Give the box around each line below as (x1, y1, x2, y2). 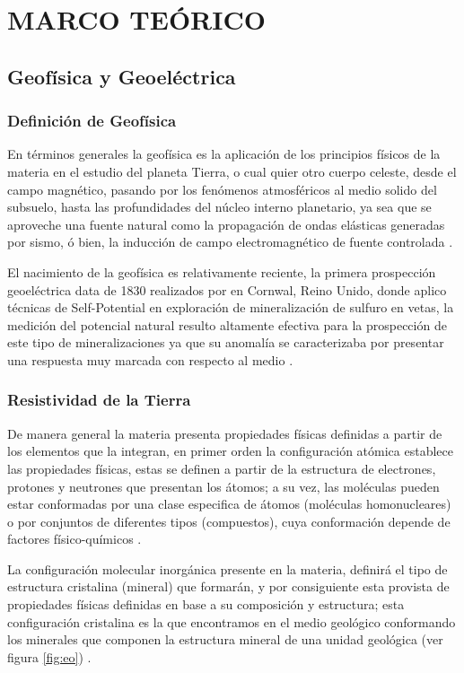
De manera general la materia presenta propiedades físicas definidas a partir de (7, 424, 442, 442)
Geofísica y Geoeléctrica (7, 62, 236, 90)
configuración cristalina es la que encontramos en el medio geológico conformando (7, 612, 456, 631)
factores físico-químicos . (7, 529, 142, 548)
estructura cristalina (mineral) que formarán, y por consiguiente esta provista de (7, 577, 450, 596)
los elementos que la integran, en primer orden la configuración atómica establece (7, 441, 453, 460)
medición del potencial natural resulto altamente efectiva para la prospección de (7, 315, 447, 334)
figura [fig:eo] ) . (7, 647, 92, 666)
